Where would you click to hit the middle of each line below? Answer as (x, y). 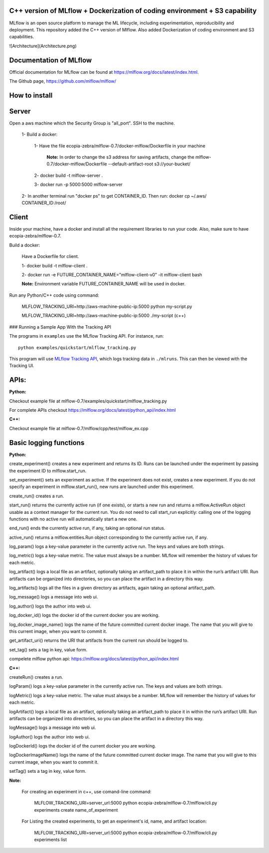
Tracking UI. (22, 366)
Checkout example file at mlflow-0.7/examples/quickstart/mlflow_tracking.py (88, 401)
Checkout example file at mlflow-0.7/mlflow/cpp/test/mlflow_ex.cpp (79, 428)
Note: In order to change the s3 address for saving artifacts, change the (120, 157)
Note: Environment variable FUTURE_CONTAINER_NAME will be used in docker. (104, 284)
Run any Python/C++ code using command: (54, 295)
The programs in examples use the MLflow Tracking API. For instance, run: (86, 336)
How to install (31, 95)
